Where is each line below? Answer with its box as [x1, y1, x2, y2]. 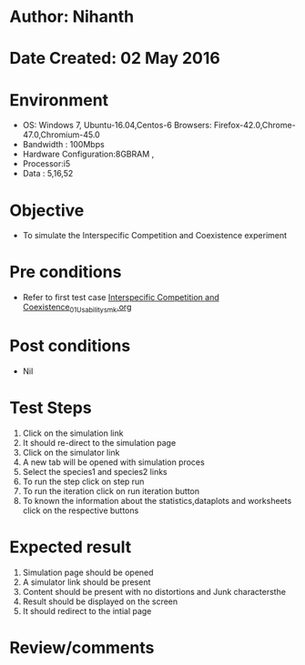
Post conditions [9, 336, 131, 357]
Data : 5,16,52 [22, 168, 74, 179]
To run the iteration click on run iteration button [22, 485, 200, 497]
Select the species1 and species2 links [22, 466, 168, 477]
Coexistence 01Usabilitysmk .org [22, 302, 132, 315]
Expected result [9, 537, 132, 558]
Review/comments [9, 637, 155, 658]
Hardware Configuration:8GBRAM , [22, 148, 155, 160]
